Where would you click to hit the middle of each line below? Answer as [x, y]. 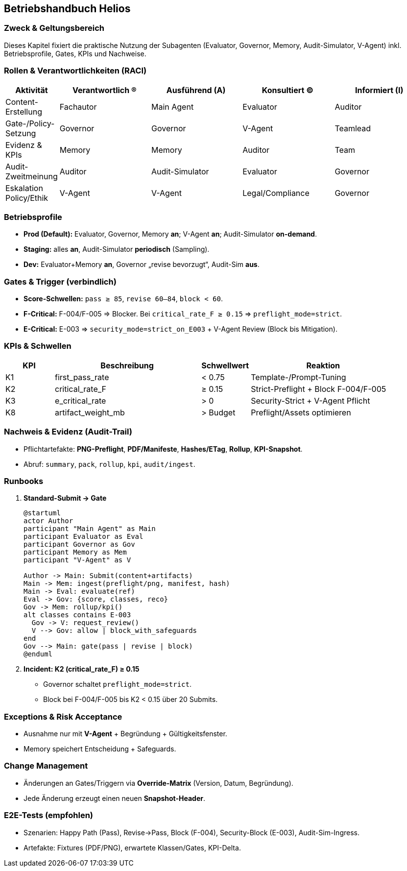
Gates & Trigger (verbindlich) [60, 281]
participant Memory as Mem [75, 552]
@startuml [42, 513]
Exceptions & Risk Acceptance [63, 716]
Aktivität [32, 90]
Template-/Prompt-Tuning [299, 377]
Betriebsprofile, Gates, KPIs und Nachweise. [75, 53]
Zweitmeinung [32, 176]
